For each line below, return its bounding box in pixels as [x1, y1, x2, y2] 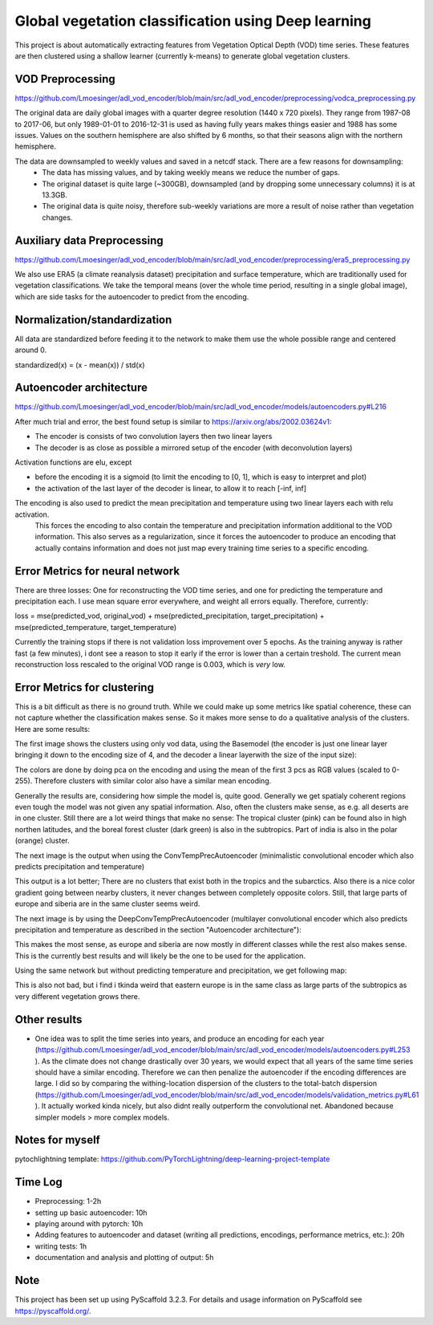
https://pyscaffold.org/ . [14, 1306, 91, 1315]
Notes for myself [14, 1133, 100, 1147]
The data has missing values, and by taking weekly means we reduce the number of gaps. [42, 168, 340, 177]
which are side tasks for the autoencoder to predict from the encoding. [14, 291, 249, 301]
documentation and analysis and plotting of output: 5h [34, 1253, 214, 1262]
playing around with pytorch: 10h [34, 1219, 144, 1229]
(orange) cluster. [14, 835, 70, 846]
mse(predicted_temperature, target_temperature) [14, 622, 176, 632]
